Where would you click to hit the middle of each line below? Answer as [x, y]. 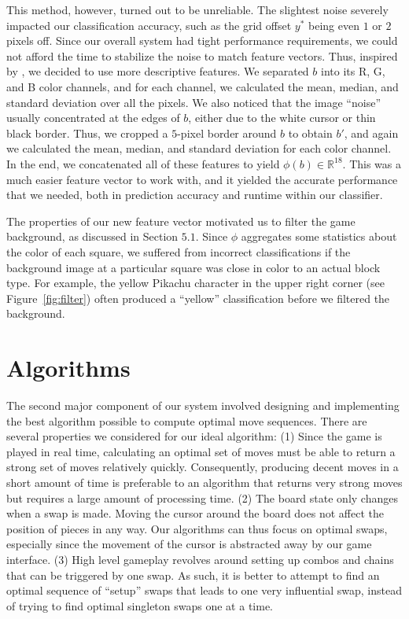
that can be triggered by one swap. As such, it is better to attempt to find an [193, 575]
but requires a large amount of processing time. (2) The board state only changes [202, 497]
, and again [371, 133]
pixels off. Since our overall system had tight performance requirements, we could [202, 41]
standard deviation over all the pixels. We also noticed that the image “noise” [193, 102]
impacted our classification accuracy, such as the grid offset [149, 25]
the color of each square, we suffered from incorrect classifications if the [179, 251]
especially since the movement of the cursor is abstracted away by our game [189, 544]
